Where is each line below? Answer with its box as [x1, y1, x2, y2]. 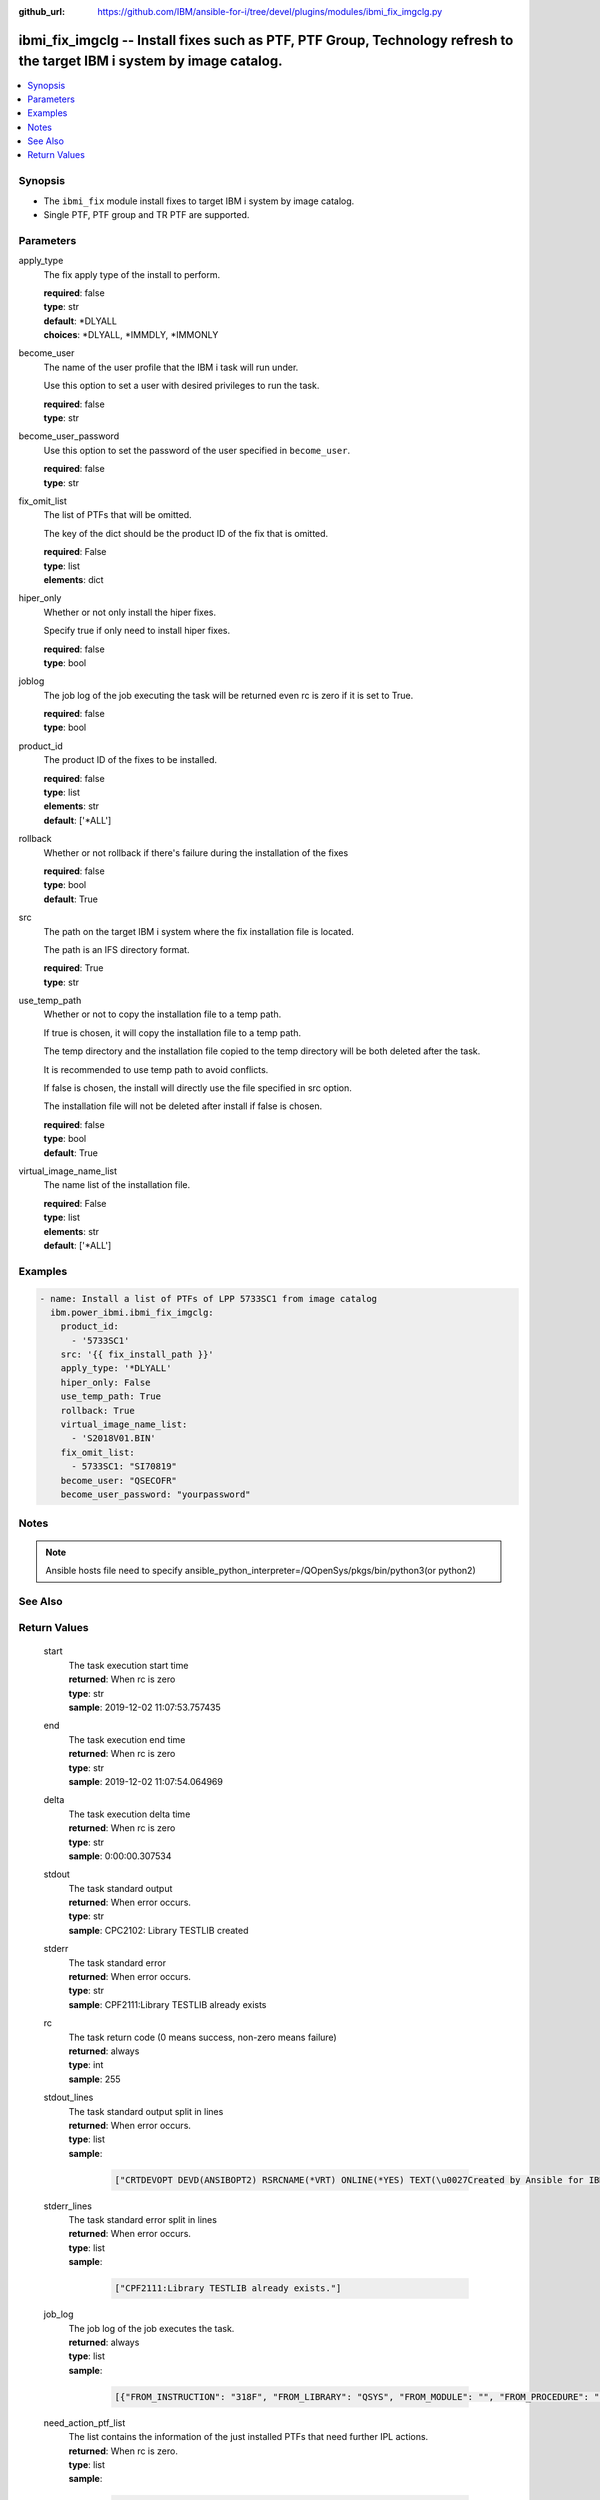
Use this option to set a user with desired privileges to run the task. [43, 380, 320, 392]
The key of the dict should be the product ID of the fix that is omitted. [43, 527, 329, 539]
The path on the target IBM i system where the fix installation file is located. [43, 925, 355, 937]
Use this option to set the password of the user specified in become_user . [43, 444, 350, 456]
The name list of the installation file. [43, 1179, 191, 1191]
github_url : [18, 6, 65, 17]
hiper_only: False [60, 1376, 151, 1388]
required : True [43, 962, 104, 974]
